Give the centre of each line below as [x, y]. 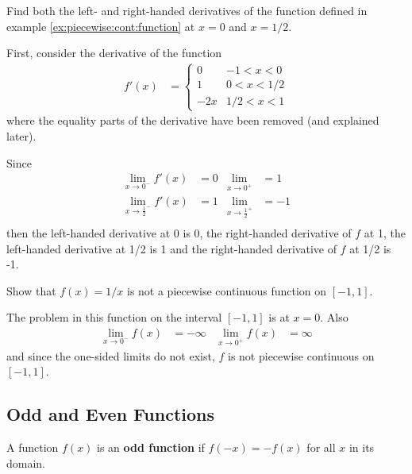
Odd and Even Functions [110, 414]
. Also [334, 317]
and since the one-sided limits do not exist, [111, 355]
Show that [31, 290]
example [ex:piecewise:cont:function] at [101, 26]
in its [362, 447]
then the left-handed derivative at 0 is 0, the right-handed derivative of [179, 233]
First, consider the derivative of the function [114, 53]
